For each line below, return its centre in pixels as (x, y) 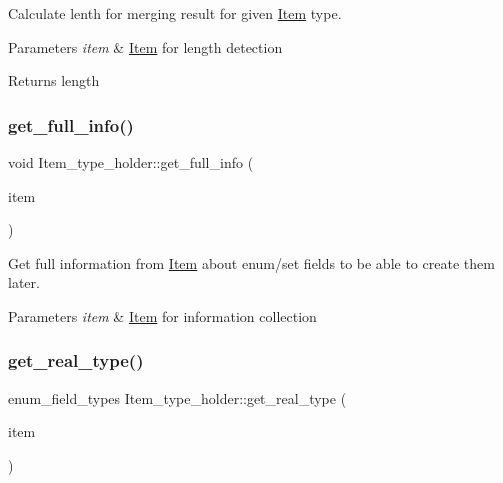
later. (24, 282)
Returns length (54, 80)
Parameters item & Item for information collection (162, 315)
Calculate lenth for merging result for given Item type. (175, 13)
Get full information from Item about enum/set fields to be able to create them (251, 262)
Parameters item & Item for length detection (145, 46)
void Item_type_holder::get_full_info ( (131, 162)
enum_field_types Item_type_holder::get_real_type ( (177, 397)
